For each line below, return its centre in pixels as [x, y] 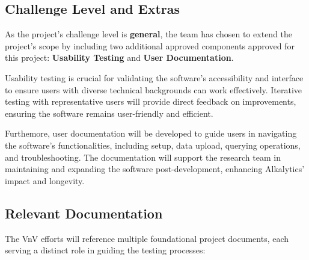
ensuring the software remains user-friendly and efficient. [109, 113]
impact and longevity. [45, 180]
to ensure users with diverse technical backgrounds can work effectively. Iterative [154, 89]
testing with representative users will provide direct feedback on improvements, [151, 101]
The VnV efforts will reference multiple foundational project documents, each [147, 238]
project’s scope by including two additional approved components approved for [150, 45]
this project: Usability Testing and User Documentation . [119, 57]
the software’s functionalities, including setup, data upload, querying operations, [153, 145]
